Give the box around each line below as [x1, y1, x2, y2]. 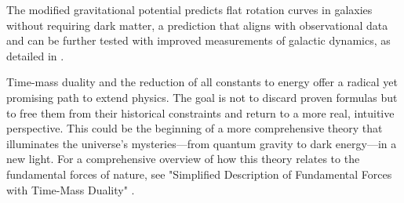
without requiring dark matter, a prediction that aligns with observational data [6, 16, 388, 33]
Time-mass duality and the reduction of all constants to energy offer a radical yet [6, 74, 398, 90]
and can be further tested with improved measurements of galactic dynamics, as [6, 32, 391, 49]
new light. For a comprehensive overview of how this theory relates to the [6, 150, 360, 167]
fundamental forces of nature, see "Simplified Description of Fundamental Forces [6, 165, 392, 182]
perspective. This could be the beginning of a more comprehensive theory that [6, 120, 383, 136]
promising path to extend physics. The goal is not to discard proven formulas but [6, 89, 398, 105]
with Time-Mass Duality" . [6, 181, 135, 198]
